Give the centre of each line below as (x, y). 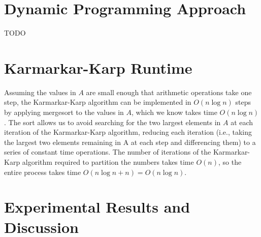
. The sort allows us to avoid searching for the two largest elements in (112, 122)
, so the (230, 162)
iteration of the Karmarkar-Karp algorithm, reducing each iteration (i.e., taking (128, 132)
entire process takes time (43, 172)
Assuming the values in (40, 92)
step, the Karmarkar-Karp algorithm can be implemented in (98, 102)
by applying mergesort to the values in (64, 112)
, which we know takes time (174, 112)
